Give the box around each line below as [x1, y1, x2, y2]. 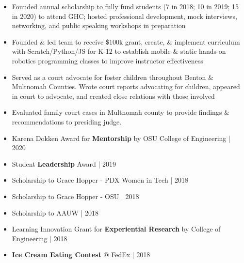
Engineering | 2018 [12, 233, 67, 243]
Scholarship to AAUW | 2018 [12, 207, 99, 217]
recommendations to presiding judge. [12, 116, 122, 126]
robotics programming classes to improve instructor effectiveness [12, 55, 203, 65]
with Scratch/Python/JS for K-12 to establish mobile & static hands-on [12, 46, 226, 56]
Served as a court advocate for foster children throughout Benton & [12, 72, 213, 82]
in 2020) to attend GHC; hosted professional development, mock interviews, [12, 11, 237, 21]
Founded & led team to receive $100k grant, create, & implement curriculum [12, 36, 240, 46]
